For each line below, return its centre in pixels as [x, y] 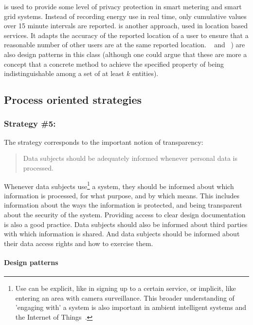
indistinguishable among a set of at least [64, 73]
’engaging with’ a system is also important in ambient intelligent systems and [131, 307]
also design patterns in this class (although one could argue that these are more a [126, 54]
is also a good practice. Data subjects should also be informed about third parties [126, 224]
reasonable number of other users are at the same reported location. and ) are [125, 45]
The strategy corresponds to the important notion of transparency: [104, 142]
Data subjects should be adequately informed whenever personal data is [130, 158]
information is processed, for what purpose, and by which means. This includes [122, 195]
